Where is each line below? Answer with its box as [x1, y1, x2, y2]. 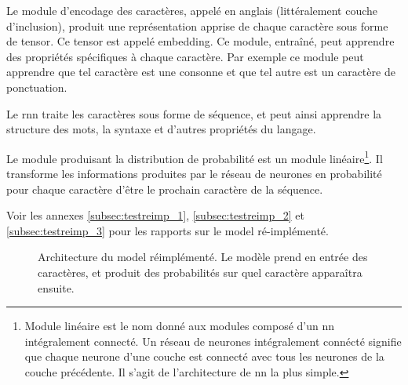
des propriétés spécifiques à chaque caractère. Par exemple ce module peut [6, 48, 364, 64]
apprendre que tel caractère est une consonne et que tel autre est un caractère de [6, 64, 395, 80]
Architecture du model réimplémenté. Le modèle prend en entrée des [38, 249, 368, 265]
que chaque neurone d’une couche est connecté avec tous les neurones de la [24, 348, 384, 365]
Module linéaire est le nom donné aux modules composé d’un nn [24, 318, 335, 334]
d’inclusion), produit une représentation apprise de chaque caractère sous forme [6, 17, 388, 34]
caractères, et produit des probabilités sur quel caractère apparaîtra [38, 263, 362, 280]
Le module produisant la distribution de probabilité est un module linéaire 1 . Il [6, 147, 383, 166]
